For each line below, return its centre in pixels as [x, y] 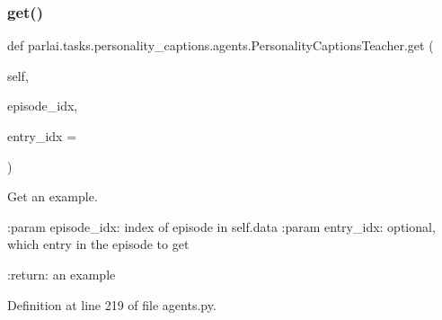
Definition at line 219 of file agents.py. [112, 304]
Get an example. [53, 196]
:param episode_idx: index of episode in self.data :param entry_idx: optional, [221, 226]
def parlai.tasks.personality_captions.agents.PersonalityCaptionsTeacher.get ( [221, 45]
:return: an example [62, 274]
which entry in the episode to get [98, 244]
